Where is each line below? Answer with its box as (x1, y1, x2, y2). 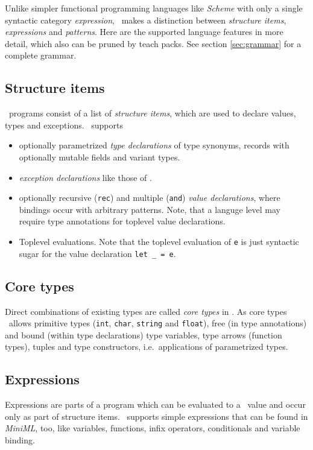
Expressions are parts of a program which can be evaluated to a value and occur (5, 398, 306, 411)
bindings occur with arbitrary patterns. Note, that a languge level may (19, 203, 281, 215)
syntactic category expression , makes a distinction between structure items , (5, 13, 286, 26)
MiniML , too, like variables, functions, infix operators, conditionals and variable (5, 422, 300, 434)
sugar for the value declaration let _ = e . (19, 247, 176, 259)
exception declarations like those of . (19, 171, 152, 183)
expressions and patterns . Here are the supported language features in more (5, 25, 283, 38)
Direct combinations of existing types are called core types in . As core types (5, 305, 287, 317)
